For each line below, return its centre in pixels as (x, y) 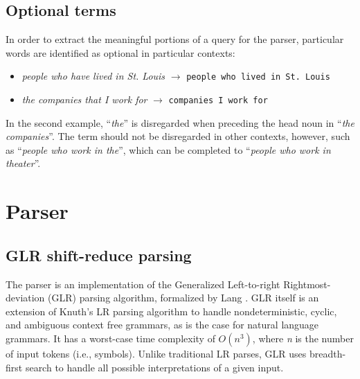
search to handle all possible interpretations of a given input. (154, 367)
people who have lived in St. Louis (93, 76)
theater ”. (23, 163)
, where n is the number (303, 338)
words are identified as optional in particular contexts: (120, 52)
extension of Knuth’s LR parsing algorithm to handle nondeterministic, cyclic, (171, 311)
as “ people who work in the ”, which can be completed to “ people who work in (168, 149)
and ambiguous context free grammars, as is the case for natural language (162, 325)
